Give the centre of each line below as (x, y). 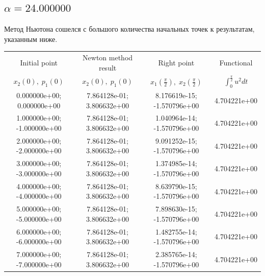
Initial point (39, 62)
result (108, 67)
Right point (176, 62)
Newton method (108, 57)
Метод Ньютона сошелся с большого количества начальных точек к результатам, (129, 29)
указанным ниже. (31, 39)
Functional (236, 62)
